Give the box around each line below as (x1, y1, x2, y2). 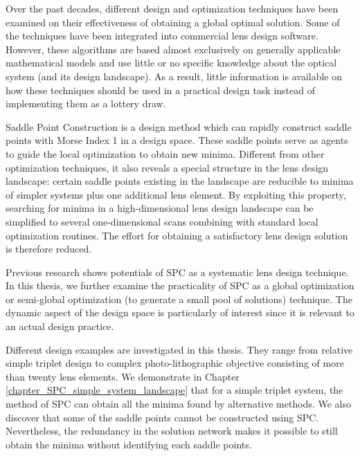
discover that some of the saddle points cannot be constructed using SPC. (6, 410, 319, 424)
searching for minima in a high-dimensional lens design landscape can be (6, 201, 314, 215)
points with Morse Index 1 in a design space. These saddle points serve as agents (6, 133, 348, 147)
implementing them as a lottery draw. (6, 96, 166, 111)
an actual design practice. (6, 319, 114, 334)
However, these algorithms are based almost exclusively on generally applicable (6, 42, 341, 56)
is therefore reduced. (6, 241, 92, 256)
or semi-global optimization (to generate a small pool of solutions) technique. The (6, 291, 352, 306)
